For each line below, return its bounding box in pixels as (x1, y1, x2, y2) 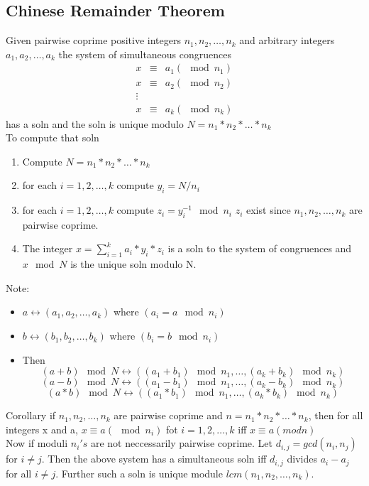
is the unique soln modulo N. (70, 256, 197, 271)
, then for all (308, 408, 363, 423)
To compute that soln (6, 130, 99, 145)
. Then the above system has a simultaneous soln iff (41, 451, 267, 466)
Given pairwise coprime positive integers (6, 33, 181, 48)
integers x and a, (6, 421, 79, 436)
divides (287, 451, 317, 466)
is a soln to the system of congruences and (167, 241, 352, 256)
